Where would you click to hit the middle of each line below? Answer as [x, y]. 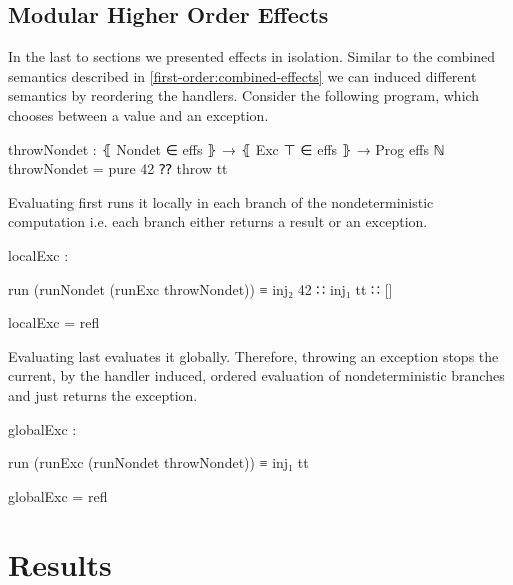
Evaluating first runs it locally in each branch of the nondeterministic [221, 201]
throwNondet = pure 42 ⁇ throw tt [118, 168]
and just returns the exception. [103, 394]
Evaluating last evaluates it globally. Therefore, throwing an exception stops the [253, 355]
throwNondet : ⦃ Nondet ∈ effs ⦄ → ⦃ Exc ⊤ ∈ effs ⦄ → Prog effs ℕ [226, 148]
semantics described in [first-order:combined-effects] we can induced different [242, 75]
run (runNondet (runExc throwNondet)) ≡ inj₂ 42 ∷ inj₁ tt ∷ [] [200, 288]
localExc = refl [54, 322]
